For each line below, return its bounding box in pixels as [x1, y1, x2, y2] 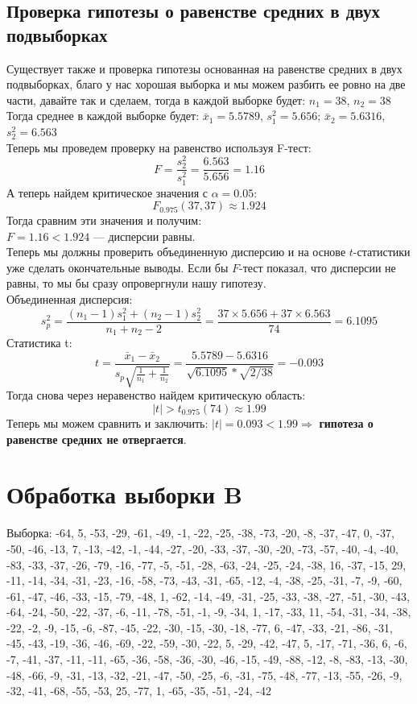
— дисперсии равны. [93, 227, 196, 244]
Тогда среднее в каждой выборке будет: [6, 107, 200, 124]
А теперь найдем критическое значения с [6, 184, 208, 201]
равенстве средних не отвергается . [6, 430, 187, 447]
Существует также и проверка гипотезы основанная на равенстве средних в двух [6, 60, 403, 77]
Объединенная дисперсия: [6, 291, 133, 308]
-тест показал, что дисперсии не [239, 259, 396, 275]
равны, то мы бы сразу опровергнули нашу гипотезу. [6, 275, 266, 292]
